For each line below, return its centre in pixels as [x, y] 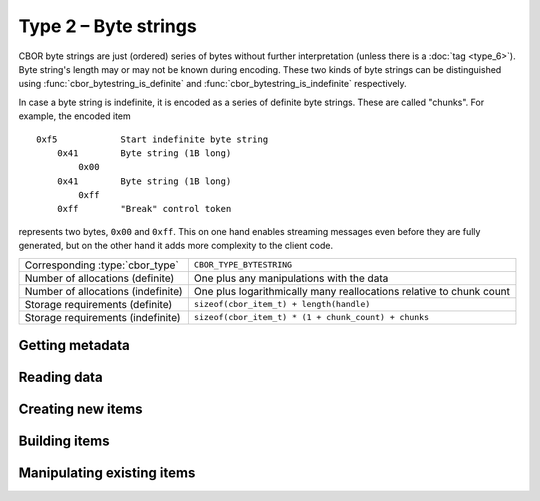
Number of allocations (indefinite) [104, 291]
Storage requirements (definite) [98, 304]
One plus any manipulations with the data [291, 278]
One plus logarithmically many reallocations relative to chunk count [351, 291]
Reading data [61, 377]
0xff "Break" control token [144, 209]
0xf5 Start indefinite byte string [152, 139]
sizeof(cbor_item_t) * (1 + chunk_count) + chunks [311, 317]
